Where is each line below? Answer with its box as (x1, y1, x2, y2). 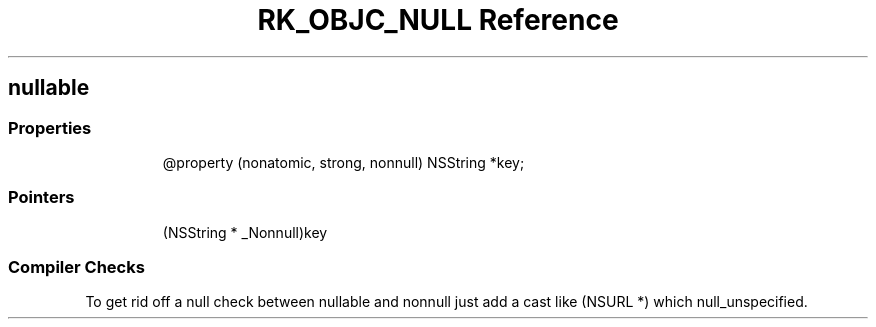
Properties (8, 117, 92, 138)
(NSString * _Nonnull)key (162, 223, 328, 241)
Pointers (8, 187, 75, 208)
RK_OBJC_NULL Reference (257, 3, 619, 37)
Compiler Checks (8, 257, 145, 278)
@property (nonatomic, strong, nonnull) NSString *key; (162, 153, 525, 171)
